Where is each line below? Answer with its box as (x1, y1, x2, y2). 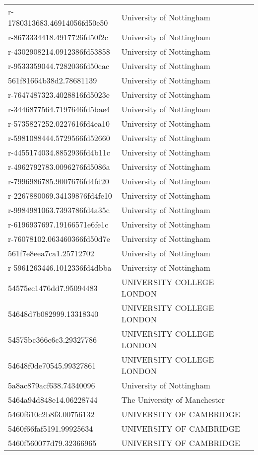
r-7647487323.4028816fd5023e (8, 89, 110, 100)
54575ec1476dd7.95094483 (8, 282, 98, 294)
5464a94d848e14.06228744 (8, 394, 98, 405)
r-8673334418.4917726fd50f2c (8, 31, 108, 43)
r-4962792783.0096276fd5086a (8, 161, 110, 172)
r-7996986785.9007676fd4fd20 (8, 175, 109, 187)
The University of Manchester (121, 394, 225, 405)
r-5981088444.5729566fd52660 (8, 132, 110, 144)
